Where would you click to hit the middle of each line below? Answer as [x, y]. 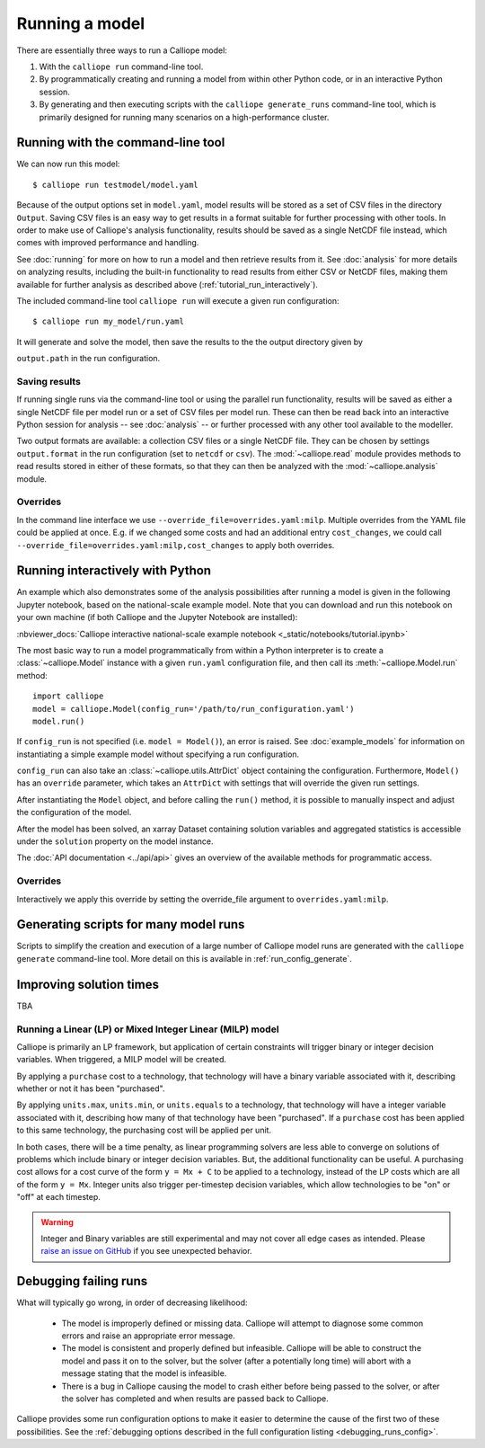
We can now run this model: [68, 164]
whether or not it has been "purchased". [91, 1088]
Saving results [48, 381]
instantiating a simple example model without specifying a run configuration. [158, 754]
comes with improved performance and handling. [108, 243]
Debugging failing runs [82, 1281]
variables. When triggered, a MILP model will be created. [122, 1060]
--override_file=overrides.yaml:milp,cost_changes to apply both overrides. [176, 545]
